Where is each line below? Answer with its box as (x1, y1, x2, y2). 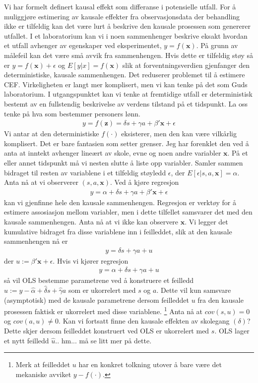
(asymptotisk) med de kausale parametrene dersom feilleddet (4, 294, 189, 305)
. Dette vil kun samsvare (156, 284, 231, 295)
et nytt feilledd (4, 335, 49, 345)
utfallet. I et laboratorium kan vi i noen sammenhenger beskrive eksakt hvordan (4, 30, 248, 41)
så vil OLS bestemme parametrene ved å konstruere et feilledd (4, 275, 194, 285)
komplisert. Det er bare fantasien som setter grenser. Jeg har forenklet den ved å (4, 138, 249, 148)
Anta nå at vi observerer (4, 177, 78, 187)
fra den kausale (197, 294, 244, 305)
